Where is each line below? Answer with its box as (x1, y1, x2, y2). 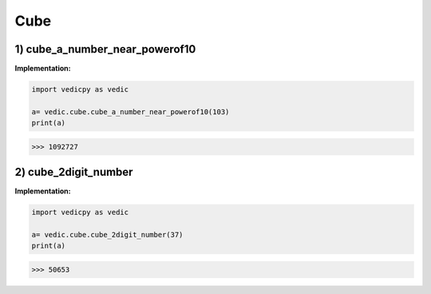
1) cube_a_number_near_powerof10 (14, 42, 196, 56)
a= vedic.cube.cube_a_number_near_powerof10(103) (31, 107, 230, 116)
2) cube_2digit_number (14, 165, 133, 179)
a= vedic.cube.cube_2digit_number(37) (31, 230, 184, 240)
